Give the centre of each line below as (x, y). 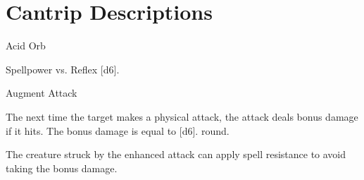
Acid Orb (26, 46)
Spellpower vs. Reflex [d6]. (63, 69)
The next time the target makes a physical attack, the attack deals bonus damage (182, 116)
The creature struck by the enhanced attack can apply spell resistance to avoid (176, 154)
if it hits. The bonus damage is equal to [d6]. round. (118, 130)
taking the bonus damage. (62, 168)
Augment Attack (42, 93)
